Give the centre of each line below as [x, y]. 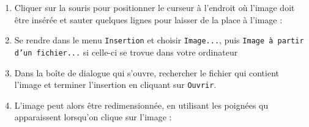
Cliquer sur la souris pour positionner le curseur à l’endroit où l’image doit [154, 7]
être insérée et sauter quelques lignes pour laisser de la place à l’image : [148, 19]
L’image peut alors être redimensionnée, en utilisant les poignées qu [141, 105]
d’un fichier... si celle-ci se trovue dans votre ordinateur [126, 52]
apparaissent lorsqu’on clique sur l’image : [93, 117]
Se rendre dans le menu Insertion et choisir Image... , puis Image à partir [159, 40]
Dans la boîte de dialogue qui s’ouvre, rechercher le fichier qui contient [147, 72]
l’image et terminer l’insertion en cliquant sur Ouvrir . [115, 85]
